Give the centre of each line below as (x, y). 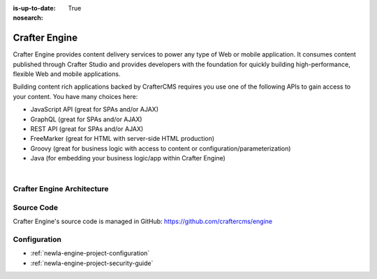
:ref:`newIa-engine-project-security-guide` (92, 263)
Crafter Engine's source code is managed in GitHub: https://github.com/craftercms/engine (142, 221)
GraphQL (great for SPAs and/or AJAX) (86, 119)
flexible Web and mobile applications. (67, 74)
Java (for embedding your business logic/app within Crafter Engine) (128, 158)
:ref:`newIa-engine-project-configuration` (90, 253)
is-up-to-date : (34, 8)
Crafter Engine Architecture (61, 189)
